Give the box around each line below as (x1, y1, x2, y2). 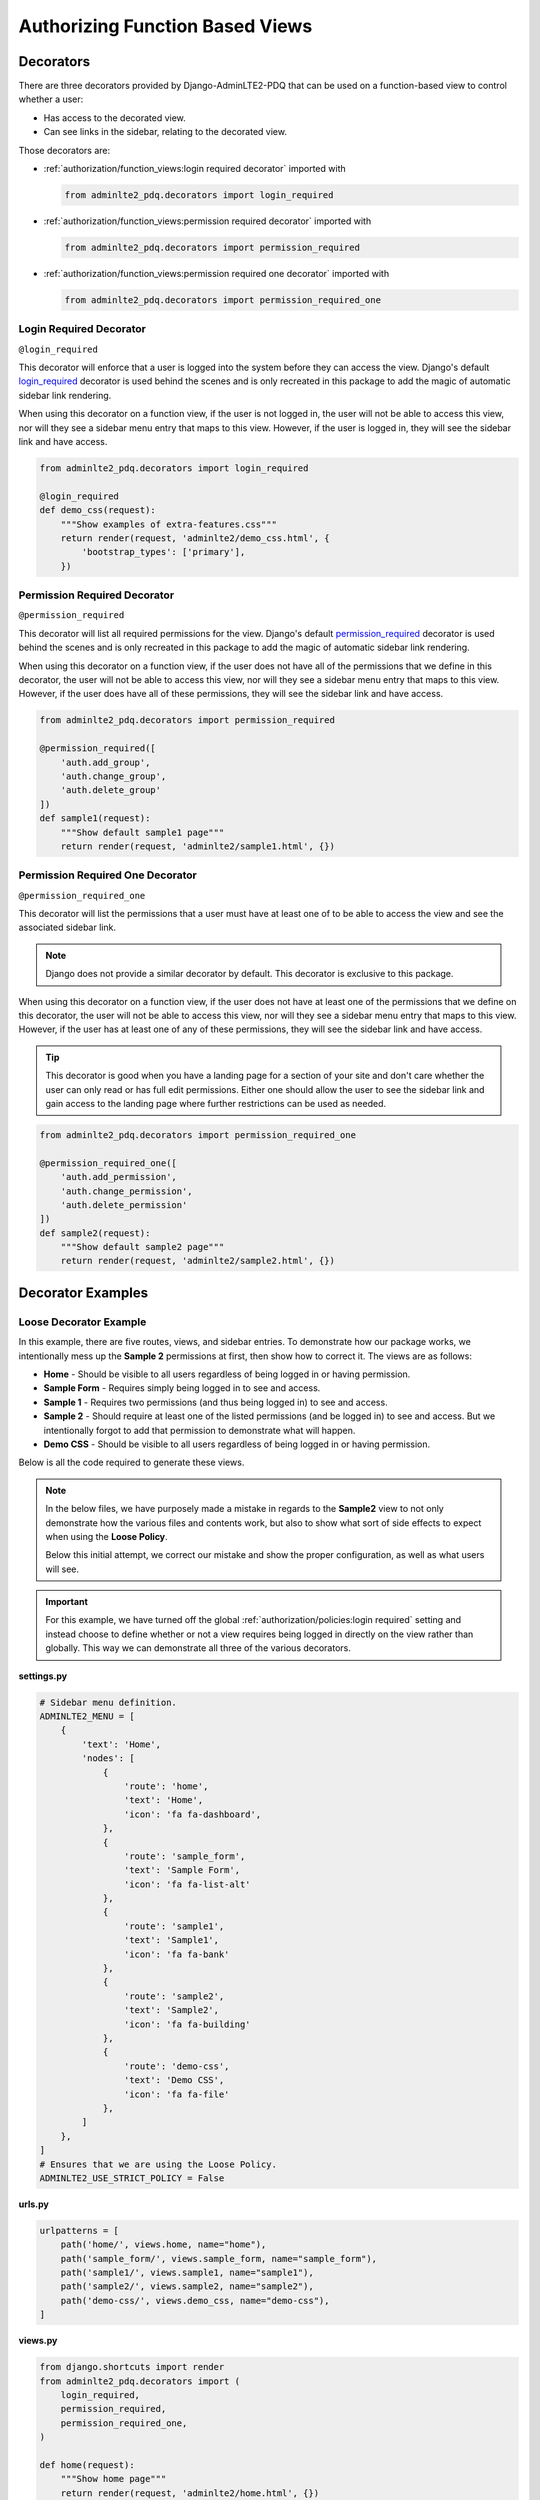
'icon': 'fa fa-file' (123, 2088, 230, 2100)
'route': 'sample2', (123, 1990, 225, 2002)
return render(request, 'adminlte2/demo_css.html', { (60, 532, 330, 544)
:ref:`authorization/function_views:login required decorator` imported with (43, 163, 346, 175)
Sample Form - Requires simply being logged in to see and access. (43, 1382, 321, 1394)
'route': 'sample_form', (123, 1850, 246, 1862)
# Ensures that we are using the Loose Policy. (39, 2158, 277, 2170)
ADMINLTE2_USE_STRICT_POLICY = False (39, 2172, 225, 2184)
